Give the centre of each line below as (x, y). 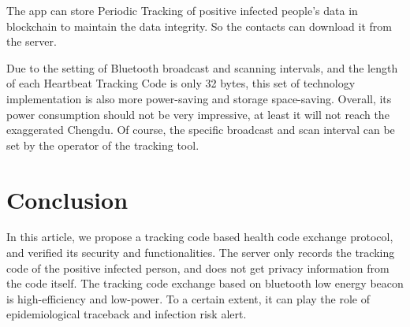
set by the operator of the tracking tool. (103, 145)
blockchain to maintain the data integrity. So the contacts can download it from (199, 26)
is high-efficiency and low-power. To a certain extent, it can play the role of (188, 298)
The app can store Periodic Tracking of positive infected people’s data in (182, 10)
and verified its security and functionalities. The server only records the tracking (201, 253)
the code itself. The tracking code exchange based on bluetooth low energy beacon (205, 283)
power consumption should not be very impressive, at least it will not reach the (198, 114)
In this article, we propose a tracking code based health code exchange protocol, (200, 237)
